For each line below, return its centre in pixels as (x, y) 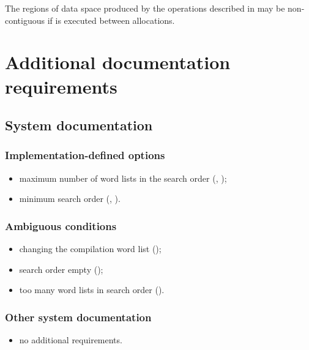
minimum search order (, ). (70, 199)
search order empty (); (61, 269)
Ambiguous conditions (61, 225)
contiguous (25, 20)
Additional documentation (118, 62)
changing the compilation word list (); (90, 249)
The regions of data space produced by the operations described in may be (145, 8)
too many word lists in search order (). (92, 290)
